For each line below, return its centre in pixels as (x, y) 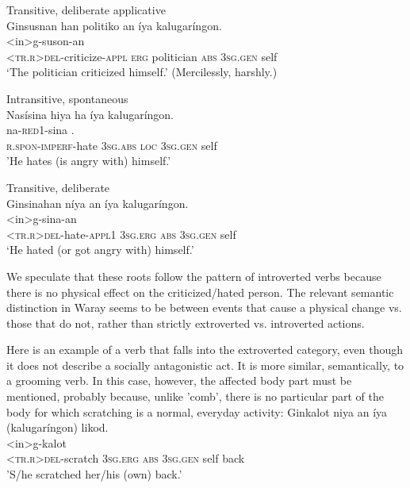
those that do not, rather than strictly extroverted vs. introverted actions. (186, 323)
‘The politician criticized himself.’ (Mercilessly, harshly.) (142, 72)
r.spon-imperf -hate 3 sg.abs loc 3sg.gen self (112, 145)
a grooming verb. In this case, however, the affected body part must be (179, 380)
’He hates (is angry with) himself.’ (89, 161)
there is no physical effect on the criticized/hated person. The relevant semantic (200, 292)
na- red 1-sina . (40, 130)
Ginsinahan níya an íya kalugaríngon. (98, 203)
